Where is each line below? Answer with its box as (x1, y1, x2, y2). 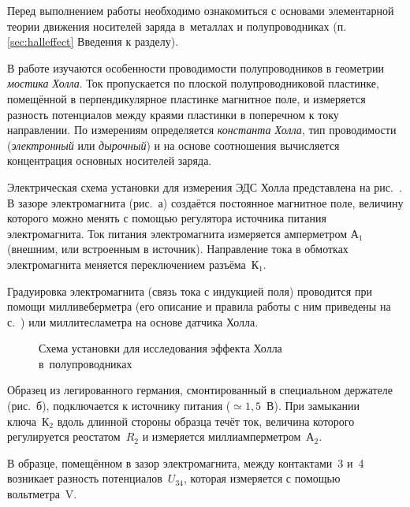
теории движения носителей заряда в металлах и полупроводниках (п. (7, 17, 347, 34)
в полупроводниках (39, 355, 132, 371)
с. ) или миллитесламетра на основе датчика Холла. (7, 313, 259, 330)
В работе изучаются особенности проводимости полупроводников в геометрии (7, 59, 384, 76)
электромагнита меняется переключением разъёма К (7, 255, 259, 272)
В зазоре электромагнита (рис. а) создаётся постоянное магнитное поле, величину (7, 194, 404, 211)
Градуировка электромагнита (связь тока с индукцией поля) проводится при (7, 282, 372, 299)
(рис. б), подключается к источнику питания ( (7, 397, 231, 414)
